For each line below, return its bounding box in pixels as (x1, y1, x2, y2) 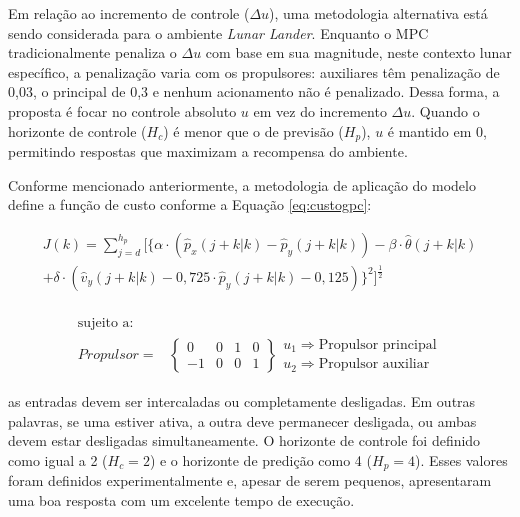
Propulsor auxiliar (318, 357, 430, 372)
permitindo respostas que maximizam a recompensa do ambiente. (8, 141, 408, 162)
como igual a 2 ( (8, 449, 108, 470)
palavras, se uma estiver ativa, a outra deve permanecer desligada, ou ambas (8, 410, 477, 431)
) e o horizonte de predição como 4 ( (149, 449, 372, 470)
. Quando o (411, 100, 480, 121)
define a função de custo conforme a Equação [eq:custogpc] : (8, 194, 372, 215)
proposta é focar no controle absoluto (8, 100, 237, 121)
